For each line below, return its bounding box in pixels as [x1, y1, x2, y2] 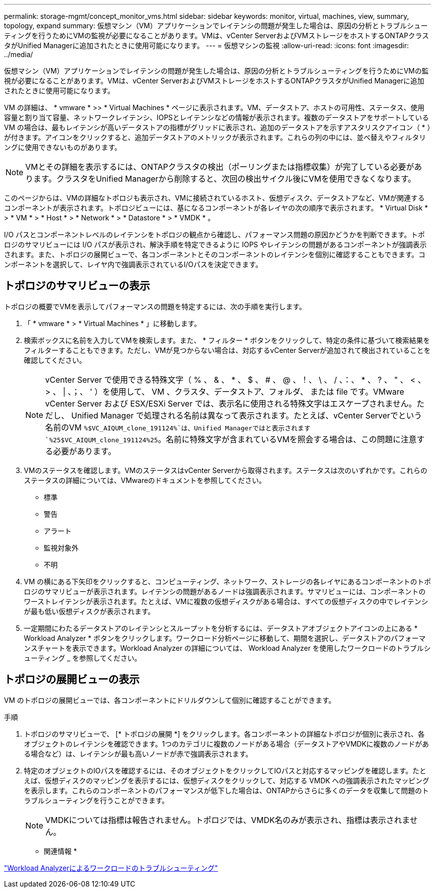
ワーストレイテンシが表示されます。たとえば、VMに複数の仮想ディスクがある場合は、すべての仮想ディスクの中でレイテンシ [24, 597, 429, 606]
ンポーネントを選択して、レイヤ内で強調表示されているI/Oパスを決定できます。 [4, 260, 263, 269]
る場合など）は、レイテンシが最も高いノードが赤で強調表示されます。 [24, 749, 253, 758]
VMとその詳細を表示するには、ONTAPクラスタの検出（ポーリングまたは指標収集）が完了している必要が [25, 162, 414, 172]
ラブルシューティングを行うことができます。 [24, 796, 169, 805]
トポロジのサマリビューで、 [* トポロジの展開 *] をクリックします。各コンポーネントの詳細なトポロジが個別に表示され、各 [24, 729, 425, 738]
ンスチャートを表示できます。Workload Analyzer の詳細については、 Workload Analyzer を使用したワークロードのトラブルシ [24, 643, 431, 652]
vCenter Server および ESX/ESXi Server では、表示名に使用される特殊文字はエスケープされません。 [45, 398, 417, 409]
